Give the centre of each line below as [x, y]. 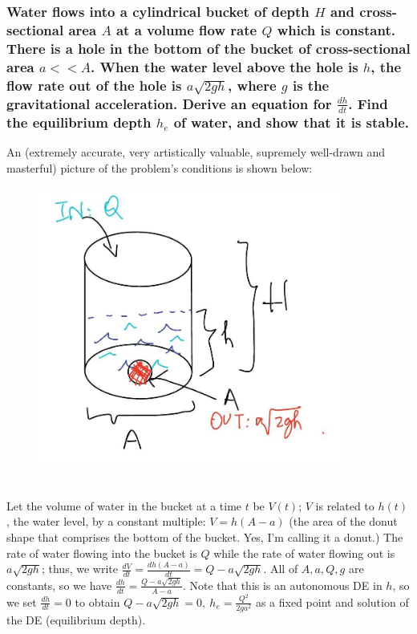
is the [311, 85]
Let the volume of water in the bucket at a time [124, 505]
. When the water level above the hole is [225, 66]
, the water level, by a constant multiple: [106, 521]
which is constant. [336, 29]
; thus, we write [79, 569]
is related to [345, 505]
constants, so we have [59, 585]
